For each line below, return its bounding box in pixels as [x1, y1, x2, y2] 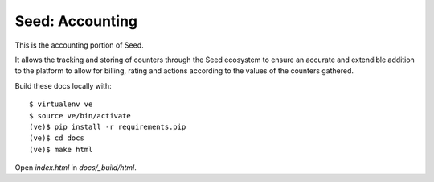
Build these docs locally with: [14, 81, 112, 90]
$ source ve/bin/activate [29, 111, 132, 120]
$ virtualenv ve [29, 100, 93, 109]
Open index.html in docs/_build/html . [14, 163, 137, 172]
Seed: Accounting [14, 12, 138, 30]
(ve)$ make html [29, 145, 93, 154]
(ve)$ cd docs [29, 134, 84, 143]
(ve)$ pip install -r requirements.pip [29, 122, 186, 131]
